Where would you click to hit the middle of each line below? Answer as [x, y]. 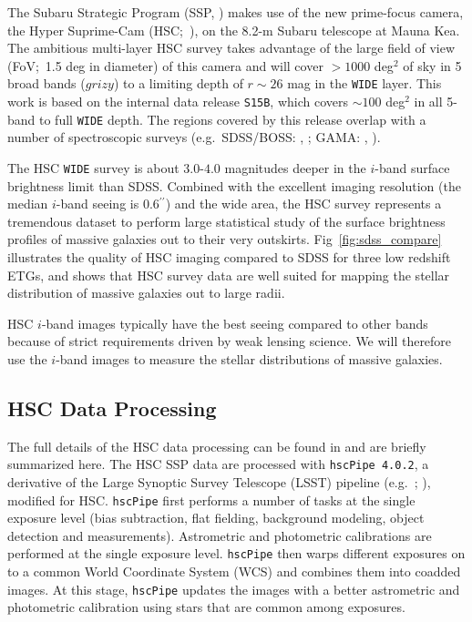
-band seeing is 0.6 [108, 204]
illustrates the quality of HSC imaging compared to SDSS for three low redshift [229, 256]
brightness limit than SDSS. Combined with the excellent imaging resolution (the [234, 185]
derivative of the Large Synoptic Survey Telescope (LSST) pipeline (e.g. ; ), [219, 481]
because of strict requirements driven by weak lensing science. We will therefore [230, 341]
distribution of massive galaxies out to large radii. [146, 293]
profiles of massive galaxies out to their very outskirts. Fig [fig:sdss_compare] [225, 239]
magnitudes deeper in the [295, 167]
